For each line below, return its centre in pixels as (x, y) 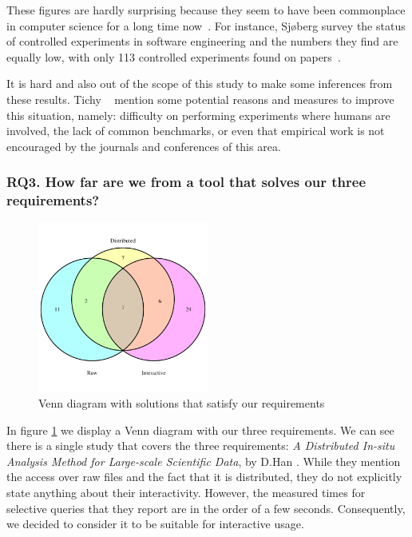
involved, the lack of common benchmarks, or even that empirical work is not (196, 131)
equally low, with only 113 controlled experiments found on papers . (174, 56)
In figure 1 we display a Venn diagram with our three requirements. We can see (200, 430)
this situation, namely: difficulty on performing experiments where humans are (198, 115)
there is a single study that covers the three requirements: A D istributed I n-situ (201, 446)
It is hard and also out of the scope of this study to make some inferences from (200, 84)
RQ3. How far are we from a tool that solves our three (186, 182)
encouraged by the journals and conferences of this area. (144, 146)
